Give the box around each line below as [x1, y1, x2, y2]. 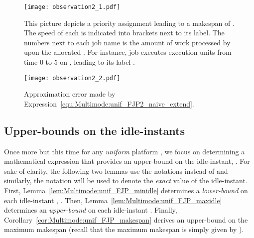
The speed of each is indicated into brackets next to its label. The [24, 27, 225, 38]
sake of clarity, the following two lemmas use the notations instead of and [4, 165, 228, 176]
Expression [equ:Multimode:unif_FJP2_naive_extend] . [24, 98, 194, 109]
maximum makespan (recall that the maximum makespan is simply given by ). [4, 224, 244, 235]
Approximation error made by [24, 89, 116, 99]
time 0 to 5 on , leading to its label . [24, 57, 135, 67]
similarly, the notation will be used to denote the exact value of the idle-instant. [4, 175, 248, 186]
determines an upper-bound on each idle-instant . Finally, [4, 205, 177, 215]
